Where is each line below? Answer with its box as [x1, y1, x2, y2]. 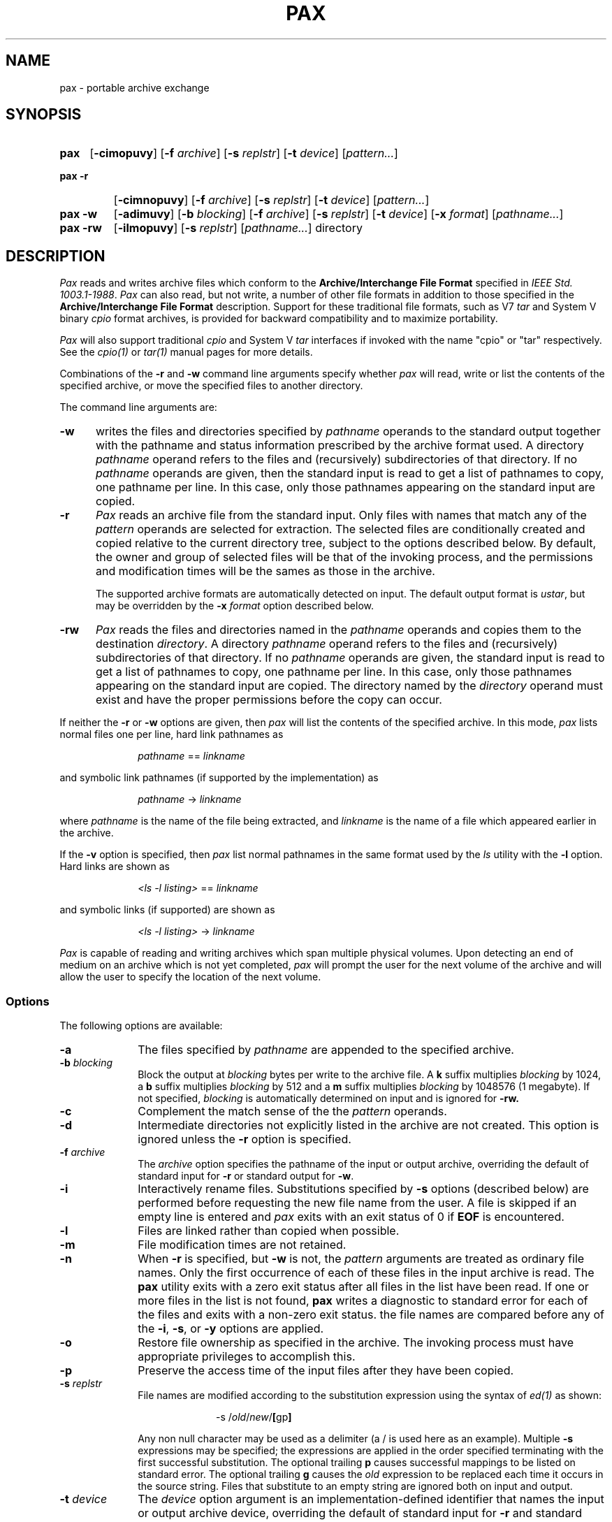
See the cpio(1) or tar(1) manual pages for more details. [59, 346, 313, 358]
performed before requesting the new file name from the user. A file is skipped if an [138, 1196, 577, 1210]
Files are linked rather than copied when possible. [138, 1224, 400, 1238]
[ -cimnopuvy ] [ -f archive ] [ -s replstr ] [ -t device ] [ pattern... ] [113, 193, 430, 208]
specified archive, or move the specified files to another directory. [59, 379, 363, 392]
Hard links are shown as [59, 860, 170, 873]
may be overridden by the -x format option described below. [96, 600, 374, 612]
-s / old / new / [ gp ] [216, 1411, 292, 1423]
